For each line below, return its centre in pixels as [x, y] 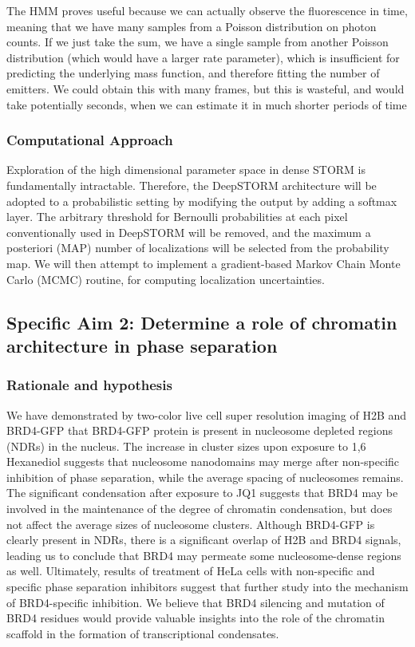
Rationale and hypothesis [89, 385]
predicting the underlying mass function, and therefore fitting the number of [193, 73]
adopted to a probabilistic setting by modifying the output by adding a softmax [202, 201]
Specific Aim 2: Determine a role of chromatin [202, 322]
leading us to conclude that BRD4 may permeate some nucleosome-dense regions [204, 555]
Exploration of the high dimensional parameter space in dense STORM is [186, 170]
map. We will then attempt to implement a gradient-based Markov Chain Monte [204, 263]
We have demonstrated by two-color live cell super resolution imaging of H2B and [207, 414]
